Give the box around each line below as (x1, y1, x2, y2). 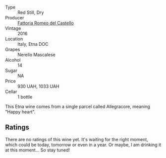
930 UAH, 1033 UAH (17, 83, 59, 89)
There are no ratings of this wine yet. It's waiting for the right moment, (5, 136, 149, 142)
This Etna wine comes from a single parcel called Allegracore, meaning (5, 104, 150, 109)
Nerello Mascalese (17, 52, 56, 58)
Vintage (5, 25, 21, 31)
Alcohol (5, 57, 21, 63)
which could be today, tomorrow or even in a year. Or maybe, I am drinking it (5, 142, 162, 148)
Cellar (5, 89, 17, 94)
